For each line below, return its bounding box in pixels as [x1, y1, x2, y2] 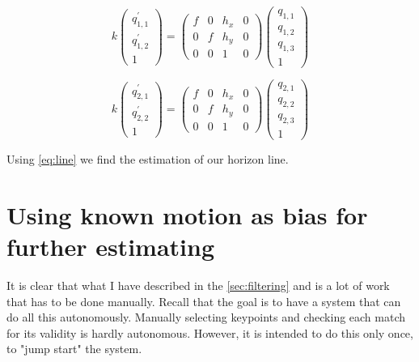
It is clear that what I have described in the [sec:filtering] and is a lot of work [6, 277, 390, 294]
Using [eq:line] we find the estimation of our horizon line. [6, 151, 289, 168]
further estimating [6, 230, 214, 263]
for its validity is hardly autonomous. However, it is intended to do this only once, [6, 324, 413, 341]
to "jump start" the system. [6, 340, 142, 357]
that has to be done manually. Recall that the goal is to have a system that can [6, 292, 401, 309]
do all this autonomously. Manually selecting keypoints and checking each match [6, 309, 406, 326]
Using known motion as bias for [6, 198, 368, 231]
